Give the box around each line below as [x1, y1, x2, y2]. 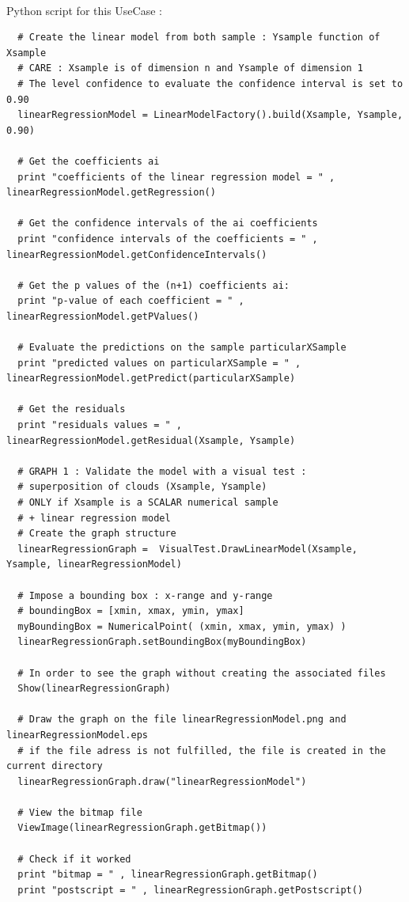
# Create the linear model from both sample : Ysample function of [17, 32, 381, 44]
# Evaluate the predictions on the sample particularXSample [17, 342, 347, 354]
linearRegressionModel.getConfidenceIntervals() [6, 248, 267, 260]
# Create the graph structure [17, 528, 176, 540]
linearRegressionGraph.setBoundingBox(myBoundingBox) [17, 636, 307, 648]
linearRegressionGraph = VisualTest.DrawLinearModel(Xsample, [17, 543, 358, 555]
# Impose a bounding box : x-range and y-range [17, 589, 273, 601]
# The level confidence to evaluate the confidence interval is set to [17, 78, 403, 89]
